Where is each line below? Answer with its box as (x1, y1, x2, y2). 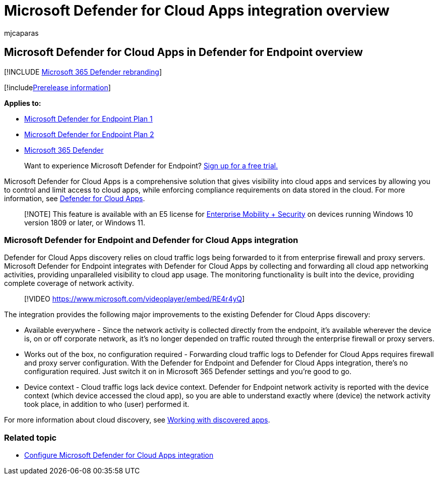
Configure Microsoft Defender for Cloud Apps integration (24, 451, 214, 460)
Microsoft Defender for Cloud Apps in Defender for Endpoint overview (4, 46, 363, 59)
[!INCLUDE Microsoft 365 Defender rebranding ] (4, 67, 162, 76)
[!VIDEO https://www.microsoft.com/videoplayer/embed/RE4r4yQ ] (24, 294, 245, 304)
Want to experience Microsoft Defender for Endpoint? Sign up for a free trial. (24, 161, 278, 170)
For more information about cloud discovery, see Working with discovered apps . (4, 415, 270, 425)
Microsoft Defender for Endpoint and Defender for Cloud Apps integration (4, 234, 298, 245)
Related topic (4, 432, 57, 443)
